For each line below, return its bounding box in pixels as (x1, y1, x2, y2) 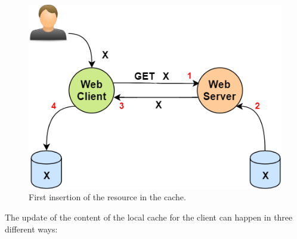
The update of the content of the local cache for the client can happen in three (5, 211, 293, 224)
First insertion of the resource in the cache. (29, 191, 186, 203)
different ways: (5, 222, 58, 235)
